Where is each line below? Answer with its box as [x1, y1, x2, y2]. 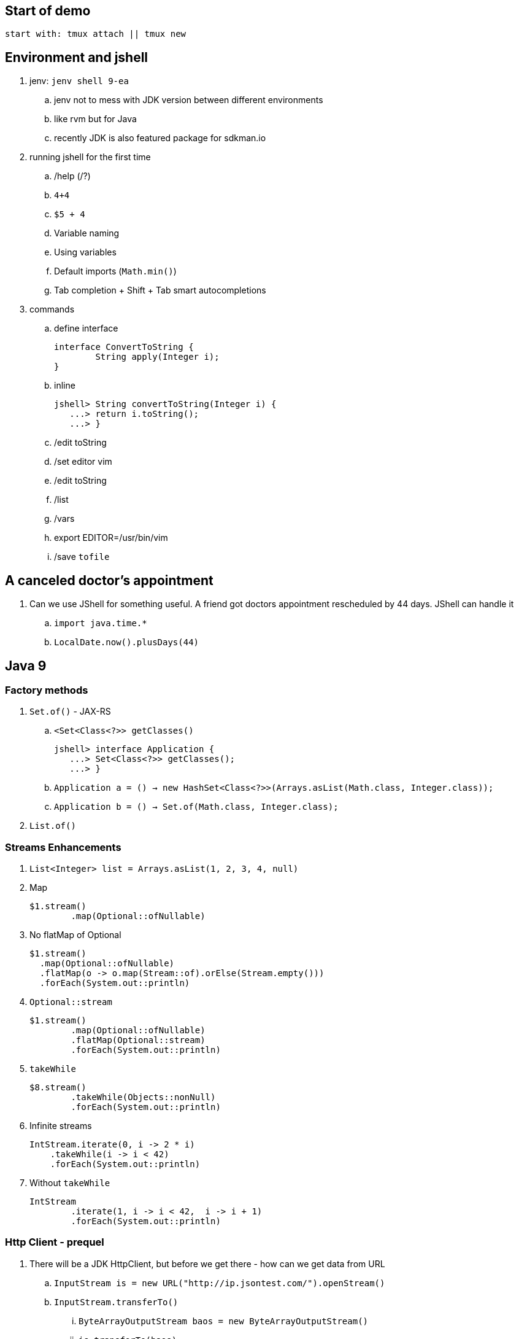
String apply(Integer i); [95, 352, 220, 362]
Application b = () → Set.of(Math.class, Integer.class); [54, 802, 339, 812]
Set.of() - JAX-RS [29, 706, 111, 717]
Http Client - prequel [5, 1236, 104, 1249]
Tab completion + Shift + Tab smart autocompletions [54, 285, 266, 296]
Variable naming [54, 228, 120, 239]
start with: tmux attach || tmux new [5, 29, 186, 39]
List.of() [29, 821, 76, 831]
